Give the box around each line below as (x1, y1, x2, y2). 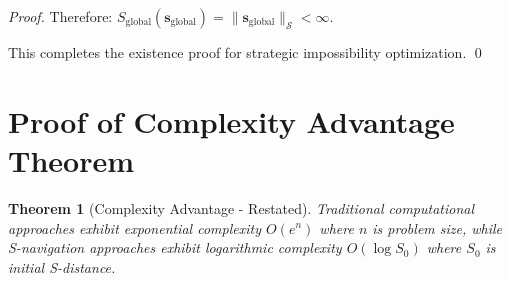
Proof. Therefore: (8, 6, 113, 26)
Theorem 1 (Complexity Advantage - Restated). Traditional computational (8, 197, 475, 218)
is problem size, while (372, 217, 503, 238)
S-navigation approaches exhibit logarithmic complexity (8, 237, 342, 258)
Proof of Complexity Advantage (8, 100, 455, 141)
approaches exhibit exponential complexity (8, 217, 261, 238)
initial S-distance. (8, 256, 116, 277)
